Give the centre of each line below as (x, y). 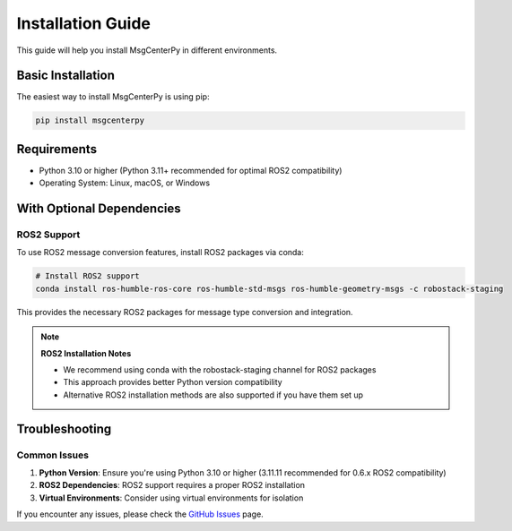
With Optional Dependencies (99, 209)
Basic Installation (66, 76)
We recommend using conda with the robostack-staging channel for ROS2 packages (220, 370)
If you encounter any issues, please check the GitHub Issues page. (140, 514)
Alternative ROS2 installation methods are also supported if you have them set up (213, 395)
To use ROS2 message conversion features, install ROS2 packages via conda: (161, 253)
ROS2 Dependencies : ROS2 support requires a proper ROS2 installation (172, 485)
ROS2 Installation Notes (86, 353)
